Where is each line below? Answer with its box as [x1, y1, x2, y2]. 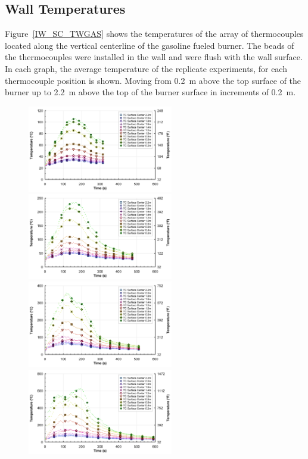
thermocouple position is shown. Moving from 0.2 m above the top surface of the [5, 74, 301, 86]
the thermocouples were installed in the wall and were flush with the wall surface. [5, 51, 303, 63]
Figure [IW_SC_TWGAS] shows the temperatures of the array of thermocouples [5, 27, 304, 40]
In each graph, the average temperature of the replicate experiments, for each [5, 62, 287, 74]
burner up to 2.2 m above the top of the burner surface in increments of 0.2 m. [5, 86, 296, 98]
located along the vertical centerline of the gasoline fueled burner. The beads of [5, 39, 294, 51]
